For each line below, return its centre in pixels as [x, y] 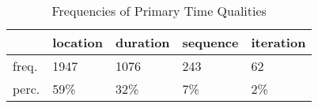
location [78, 42]
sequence [210, 42]
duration [142, 42]
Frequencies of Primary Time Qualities [159, 11]
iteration [278, 42]
